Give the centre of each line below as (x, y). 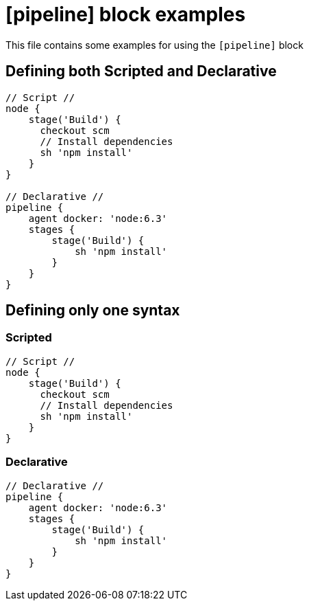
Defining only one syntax (93, 311)
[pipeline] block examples (126, 14)
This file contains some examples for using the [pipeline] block (154, 45)
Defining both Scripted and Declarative (141, 71)
